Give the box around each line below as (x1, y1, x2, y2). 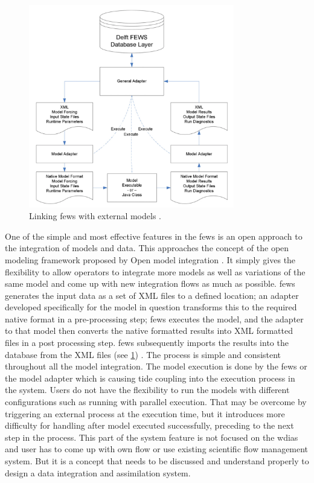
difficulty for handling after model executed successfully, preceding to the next (5, 419, 294, 432)
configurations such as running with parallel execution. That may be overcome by (5, 395, 307, 408)
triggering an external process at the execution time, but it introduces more (5, 407, 285, 420)
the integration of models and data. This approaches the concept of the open (5, 241, 289, 254)
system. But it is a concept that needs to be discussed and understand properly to (5, 455, 309, 467)
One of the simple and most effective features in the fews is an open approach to (5, 229, 303, 242)
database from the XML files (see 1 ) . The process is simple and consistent (5, 348, 281, 360)
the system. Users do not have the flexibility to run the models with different (5, 383, 290, 396)
